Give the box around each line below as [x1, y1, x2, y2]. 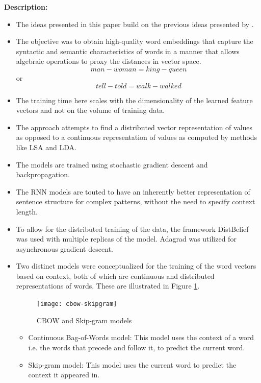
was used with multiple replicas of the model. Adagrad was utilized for [16, 233, 237, 244]
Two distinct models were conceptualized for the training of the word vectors [16, 260, 256, 271]
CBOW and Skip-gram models [36, 315, 132, 325]
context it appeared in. [28, 369, 100, 380]
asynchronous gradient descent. [16, 243, 113, 254]
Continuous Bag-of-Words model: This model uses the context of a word [28, 332, 254, 343]
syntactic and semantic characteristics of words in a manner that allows [16, 45, 240, 56]
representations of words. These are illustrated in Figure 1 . [16, 280, 200, 291]
